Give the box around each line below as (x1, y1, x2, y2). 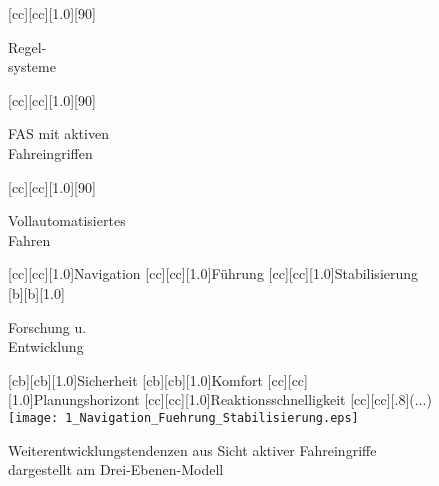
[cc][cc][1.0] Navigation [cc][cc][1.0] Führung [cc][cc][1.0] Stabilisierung (8, 263, 419, 284)
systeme (8, 56, 56, 77)
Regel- (8, 36, 47, 57)
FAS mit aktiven (8, 123, 109, 144)
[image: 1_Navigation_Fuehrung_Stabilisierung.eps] (8, 410, 359, 425)
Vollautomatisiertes (8, 210, 126, 231)
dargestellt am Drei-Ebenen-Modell (8, 459, 224, 480)
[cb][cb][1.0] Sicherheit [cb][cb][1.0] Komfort (8, 369, 263, 390)
